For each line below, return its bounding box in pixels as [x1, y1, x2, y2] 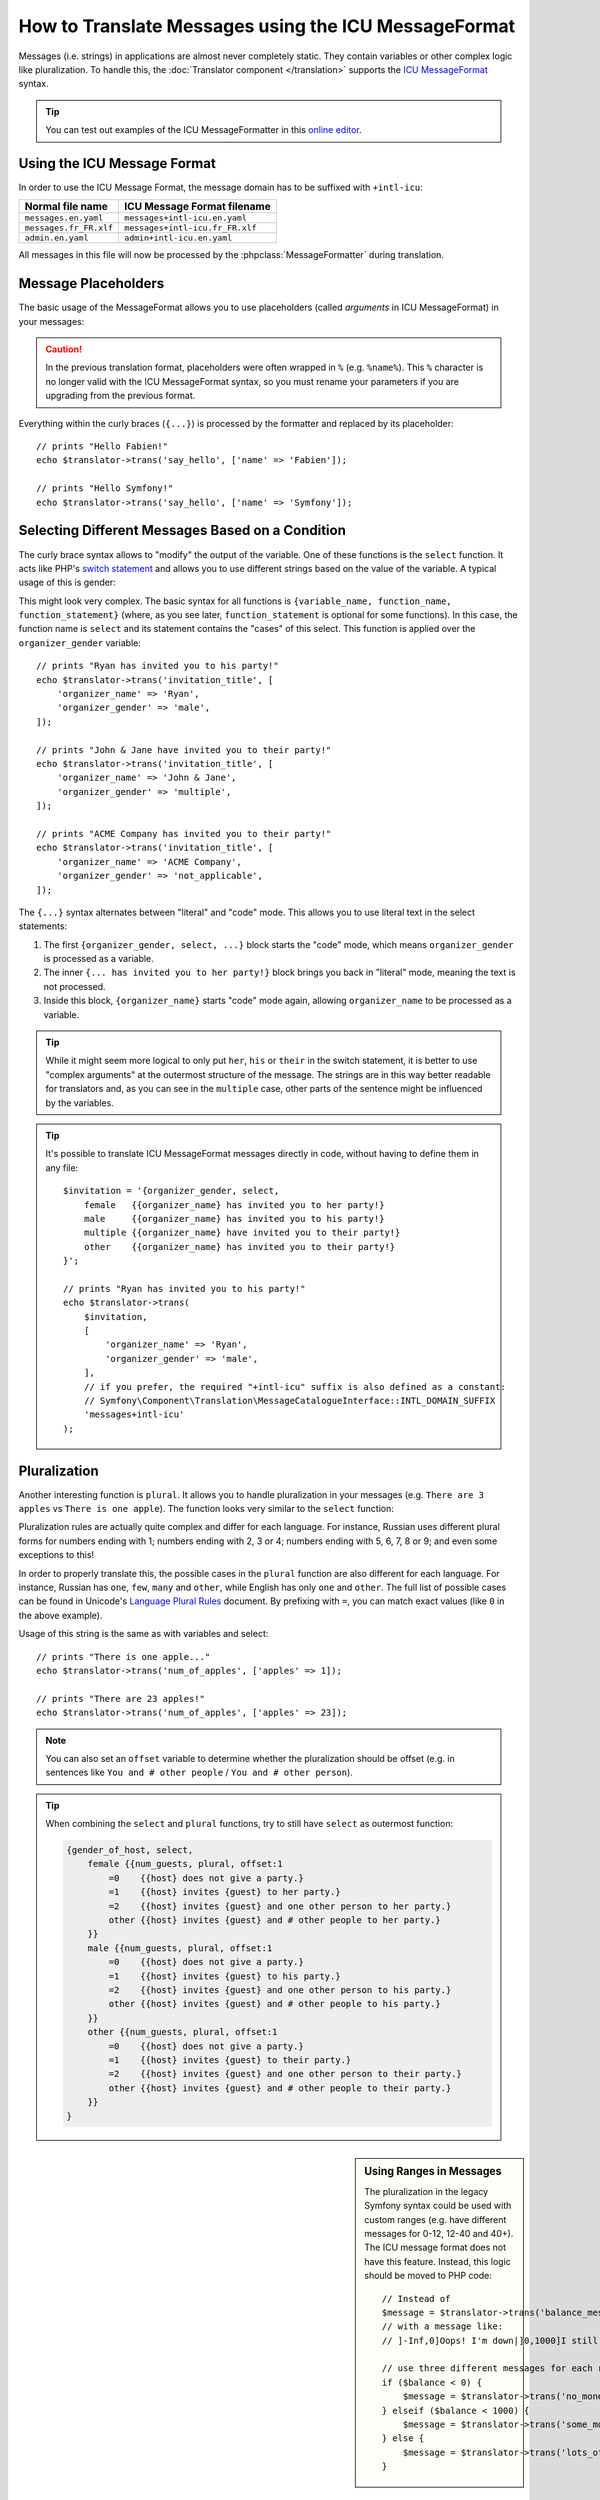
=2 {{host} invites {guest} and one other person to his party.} [108, 1985, 452, 1995]
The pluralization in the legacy [364, 2185, 489, 2197]
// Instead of [381, 2293, 451, 2304]
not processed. [43, 980, 106, 992]
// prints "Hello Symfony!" [36, 483, 174, 494]
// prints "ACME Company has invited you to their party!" [36, 828, 332, 839]
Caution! [45, 343, 83, 355]
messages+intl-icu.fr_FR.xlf [124, 223, 257, 234]
